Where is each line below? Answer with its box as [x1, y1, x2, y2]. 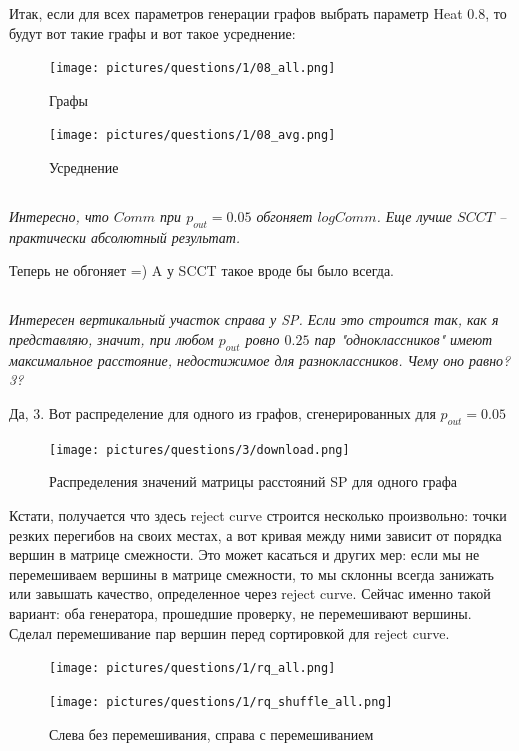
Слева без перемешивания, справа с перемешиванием [49, 723, 374, 744]
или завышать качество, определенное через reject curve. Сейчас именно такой [9, 583, 491, 604]
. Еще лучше [376, 206, 453, 227]
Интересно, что [9, 206, 109, 227]
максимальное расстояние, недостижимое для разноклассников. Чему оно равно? [9, 349, 511, 370]
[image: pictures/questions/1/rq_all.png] [49, 661, 336, 676]
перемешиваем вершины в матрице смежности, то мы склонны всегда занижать [9, 563, 494, 584]
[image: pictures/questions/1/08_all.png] [49, 61, 336, 76]
